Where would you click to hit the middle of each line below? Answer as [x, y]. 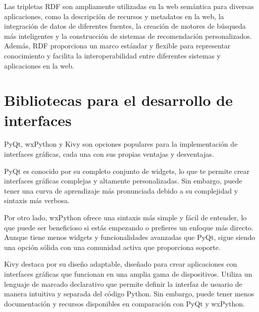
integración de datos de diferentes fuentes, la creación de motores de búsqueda [125, 26]
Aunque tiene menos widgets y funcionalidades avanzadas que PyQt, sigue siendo [130, 237]
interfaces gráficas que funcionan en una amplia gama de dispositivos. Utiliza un [128, 274]
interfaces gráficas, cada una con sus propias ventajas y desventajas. [109, 154]
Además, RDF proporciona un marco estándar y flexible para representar [117, 46]
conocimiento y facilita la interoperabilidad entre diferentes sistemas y [113, 55]
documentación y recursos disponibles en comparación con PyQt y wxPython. [124, 303]
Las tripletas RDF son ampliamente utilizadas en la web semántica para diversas [129, 6]
